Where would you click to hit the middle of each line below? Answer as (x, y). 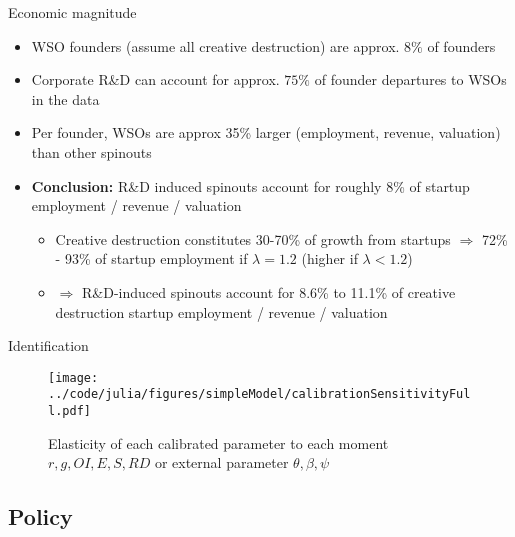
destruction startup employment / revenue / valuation (221, 311)
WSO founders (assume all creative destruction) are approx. (215, 45)
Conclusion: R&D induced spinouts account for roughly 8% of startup (250, 185)
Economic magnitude (72, 12)
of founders (461, 45)
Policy (40, 516)
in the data (65, 98)
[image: (73, 377)
